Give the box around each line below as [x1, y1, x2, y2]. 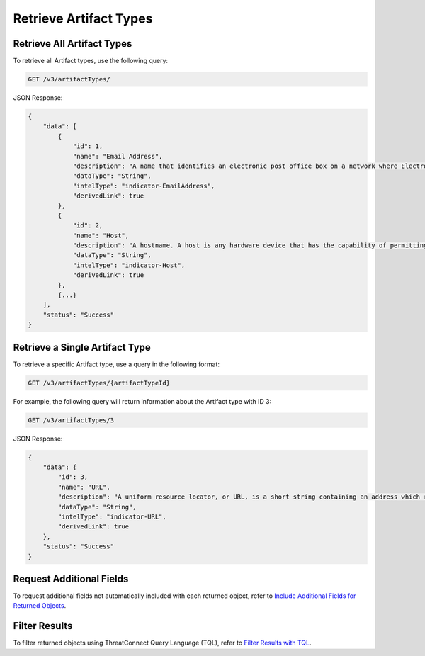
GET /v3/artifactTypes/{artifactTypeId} [28, 379, 170, 387]
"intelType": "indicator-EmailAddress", [72, 181, 215, 190]
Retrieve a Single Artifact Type [13, 341, 152, 354]
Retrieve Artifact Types [13, 11, 153, 26]
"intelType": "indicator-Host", [72, 261, 186, 269]
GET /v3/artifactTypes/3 [28, 416, 115, 424]
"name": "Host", [72, 231, 130, 239]
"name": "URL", [57, 482, 111, 491]
